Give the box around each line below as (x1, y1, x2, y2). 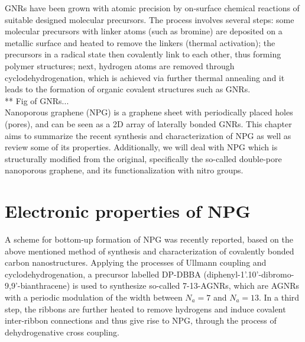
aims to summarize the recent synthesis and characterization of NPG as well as (5, 129, 291, 141)
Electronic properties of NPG (5, 199, 251, 223)
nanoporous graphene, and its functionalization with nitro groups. (5, 164, 244, 176)
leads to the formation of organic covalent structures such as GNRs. (5, 83, 251, 95)
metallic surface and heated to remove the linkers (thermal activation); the (5, 36, 275, 49)
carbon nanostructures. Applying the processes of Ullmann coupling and (5, 256, 267, 269)
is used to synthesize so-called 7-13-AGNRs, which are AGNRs (72, 279, 300, 292)
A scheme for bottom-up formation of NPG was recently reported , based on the (5, 233, 293, 246)
